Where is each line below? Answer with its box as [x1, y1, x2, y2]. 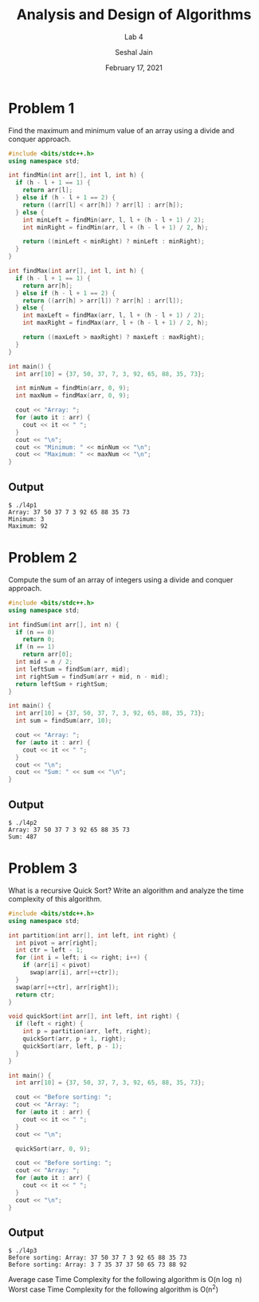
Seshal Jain [115, 47, 153, 57]
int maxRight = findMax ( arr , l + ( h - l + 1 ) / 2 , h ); [22, 319, 209, 327]
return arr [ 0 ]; [22, 650, 73, 659]
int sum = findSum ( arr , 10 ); [15, 716, 112, 725]
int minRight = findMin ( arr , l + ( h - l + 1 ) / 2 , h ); [22, 223, 209, 231]
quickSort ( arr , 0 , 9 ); [15, 1145, 91, 1153]
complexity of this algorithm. [8, 894, 102, 903]
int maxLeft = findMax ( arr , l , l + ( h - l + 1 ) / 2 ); [22, 311, 206, 320]
